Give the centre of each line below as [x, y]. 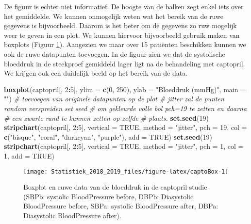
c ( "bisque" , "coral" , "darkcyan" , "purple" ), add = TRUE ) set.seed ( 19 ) [108, 136]
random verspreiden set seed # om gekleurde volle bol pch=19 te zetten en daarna [125, 108]
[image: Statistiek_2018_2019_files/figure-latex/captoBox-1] [126, 171]
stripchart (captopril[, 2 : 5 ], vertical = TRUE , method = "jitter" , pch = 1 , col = [124, 146]
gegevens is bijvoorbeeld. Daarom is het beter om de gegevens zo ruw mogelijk [120, 25]
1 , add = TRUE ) [29, 155]
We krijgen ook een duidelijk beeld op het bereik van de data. [96, 73]
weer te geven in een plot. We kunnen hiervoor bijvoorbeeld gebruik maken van [122, 35]
